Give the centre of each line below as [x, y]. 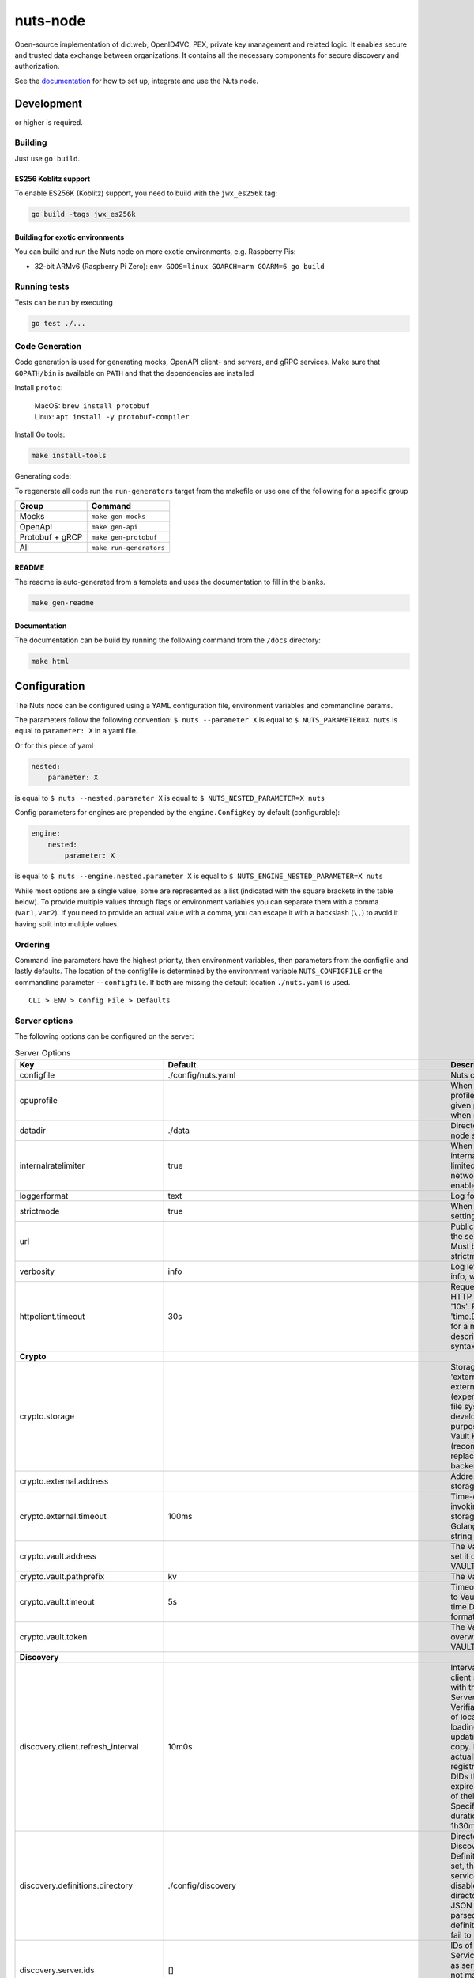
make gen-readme [63, 603]
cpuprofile [39, 1100]
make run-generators [128, 547]
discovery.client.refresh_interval [79, 1746]
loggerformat [44, 1196]
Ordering [32, 944]
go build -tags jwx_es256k [83, 214]
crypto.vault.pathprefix [62, 1576]
